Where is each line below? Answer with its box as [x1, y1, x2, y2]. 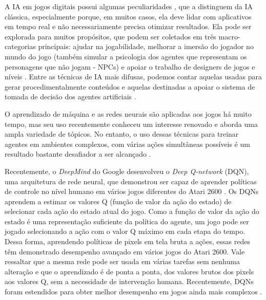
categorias [5, 41, 36, 52]
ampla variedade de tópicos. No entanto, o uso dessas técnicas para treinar [5, 128, 239, 139]
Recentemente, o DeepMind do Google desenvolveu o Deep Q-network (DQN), [5, 165, 249, 176]
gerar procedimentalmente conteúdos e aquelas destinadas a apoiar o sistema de [5, 81, 255, 92]
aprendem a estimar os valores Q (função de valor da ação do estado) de [5, 196, 232, 206]
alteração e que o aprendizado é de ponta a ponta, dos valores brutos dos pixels [5, 266, 254, 276]
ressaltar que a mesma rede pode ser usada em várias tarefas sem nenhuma [5, 256, 240, 267]
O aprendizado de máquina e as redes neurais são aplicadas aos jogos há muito [5, 108, 252, 119]
